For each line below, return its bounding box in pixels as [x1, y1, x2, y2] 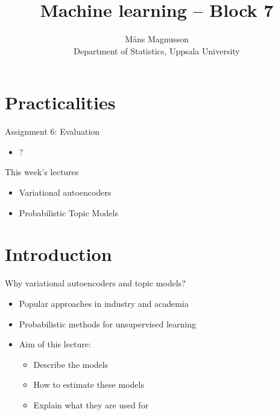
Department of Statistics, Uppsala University [74, 44, 240, 57]
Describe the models [33, 358, 109, 370]
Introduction [5, 242, 112, 266]
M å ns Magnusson [125, 33, 189, 45]
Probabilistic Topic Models [19, 206, 118, 219]
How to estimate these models [33, 378, 144, 391]
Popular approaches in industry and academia [19, 297, 189, 309]
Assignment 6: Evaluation [5, 125, 100, 138]
